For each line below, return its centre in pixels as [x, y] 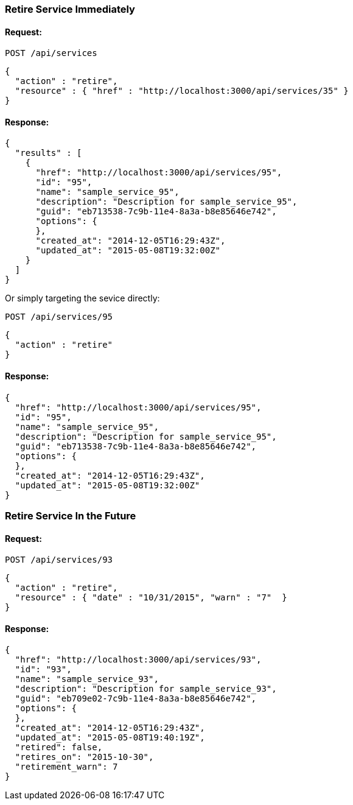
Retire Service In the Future [71, 516]
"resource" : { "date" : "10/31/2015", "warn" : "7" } [151, 598]
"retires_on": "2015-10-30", [84, 757]
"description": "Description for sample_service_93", [146, 689]
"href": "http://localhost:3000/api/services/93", [138, 660]
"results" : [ [48, 153]
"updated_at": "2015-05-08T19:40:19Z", [110, 738]
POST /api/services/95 [59, 317]
